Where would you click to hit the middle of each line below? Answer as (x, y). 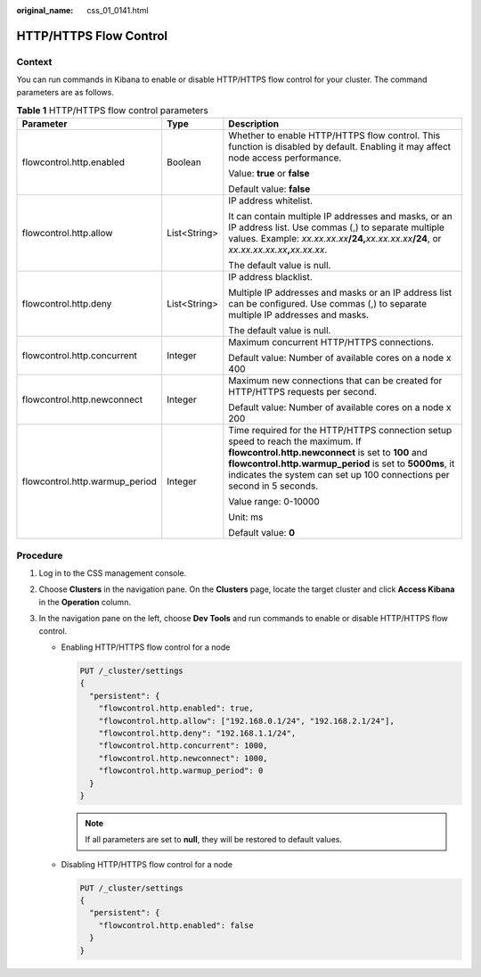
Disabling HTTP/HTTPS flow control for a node (147, 864)
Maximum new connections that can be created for (335, 381)
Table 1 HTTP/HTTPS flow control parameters (113, 111)
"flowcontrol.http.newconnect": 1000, (183, 758)
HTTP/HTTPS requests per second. (303, 392)
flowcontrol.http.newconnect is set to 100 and (328, 453)
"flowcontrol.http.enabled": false (176, 925)
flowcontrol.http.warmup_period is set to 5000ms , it (342, 464)
